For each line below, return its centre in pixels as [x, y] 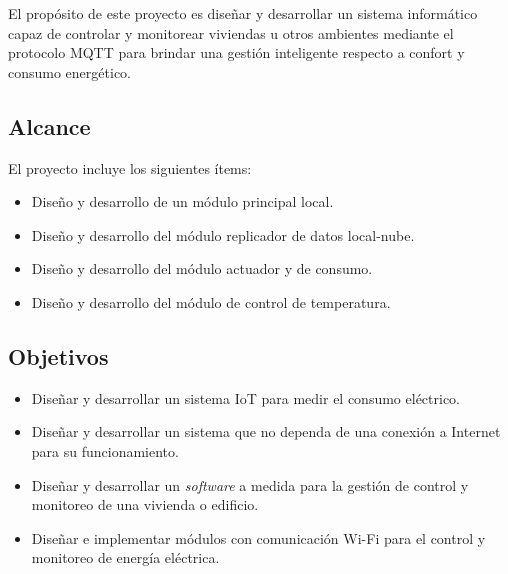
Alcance [49, 125]
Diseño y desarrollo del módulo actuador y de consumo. [202, 268]
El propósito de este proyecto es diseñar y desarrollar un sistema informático [243, 13]
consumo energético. [69, 71]
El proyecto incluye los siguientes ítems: [130, 167]
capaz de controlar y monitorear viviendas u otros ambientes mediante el [231, 32]
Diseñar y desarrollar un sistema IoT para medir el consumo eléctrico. [245, 397]
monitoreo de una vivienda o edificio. [145, 504]
